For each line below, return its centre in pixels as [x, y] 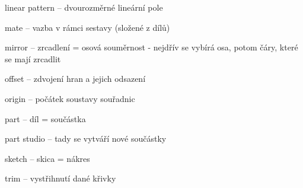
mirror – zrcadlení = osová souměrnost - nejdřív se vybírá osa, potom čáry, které [151, 47]
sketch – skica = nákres [47, 158]
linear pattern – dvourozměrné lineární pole [84, 7]
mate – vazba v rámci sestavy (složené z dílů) [87, 27]
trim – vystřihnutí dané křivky [60, 178]
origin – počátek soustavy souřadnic [70, 98]
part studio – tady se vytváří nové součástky [86, 138]
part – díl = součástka [45, 118]
